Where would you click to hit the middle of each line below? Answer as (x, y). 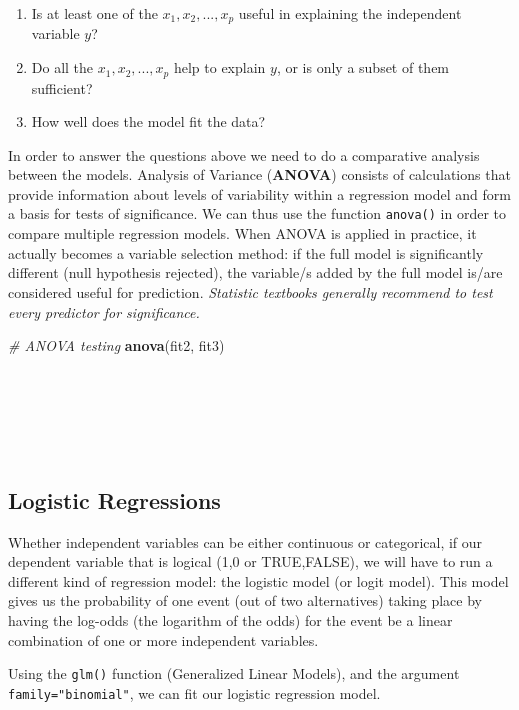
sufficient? (62, 87)
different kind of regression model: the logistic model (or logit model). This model (258, 580)
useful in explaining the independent (350, 13)
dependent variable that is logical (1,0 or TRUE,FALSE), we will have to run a (250, 561)
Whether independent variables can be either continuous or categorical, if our (245, 541)
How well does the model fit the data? (148, 121)
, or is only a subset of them (363, 67)
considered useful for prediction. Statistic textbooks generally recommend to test (250, 291)
